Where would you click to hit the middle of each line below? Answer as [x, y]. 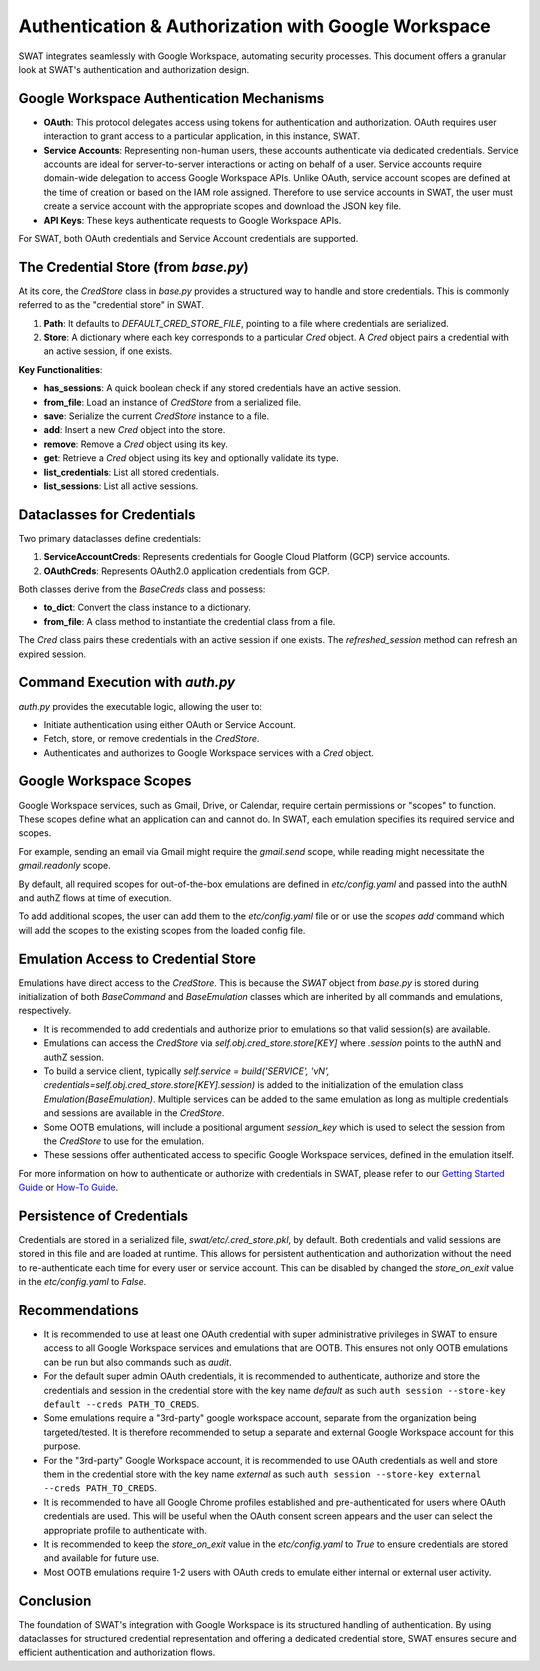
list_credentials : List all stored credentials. [131, 472]
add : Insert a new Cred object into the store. [134, 430]
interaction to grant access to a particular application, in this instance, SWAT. [201, 136]
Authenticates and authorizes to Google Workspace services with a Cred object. [208, 752]
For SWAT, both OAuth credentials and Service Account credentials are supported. [188, 238]
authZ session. [74, 1057]
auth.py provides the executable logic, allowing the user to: [140, 706]
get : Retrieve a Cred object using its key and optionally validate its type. [191, 458]
